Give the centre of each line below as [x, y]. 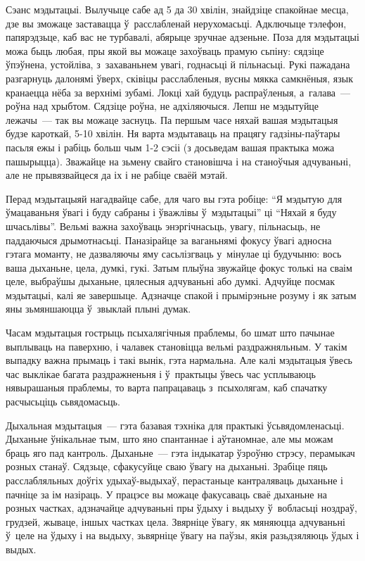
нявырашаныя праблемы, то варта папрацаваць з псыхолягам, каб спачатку [167, 387]
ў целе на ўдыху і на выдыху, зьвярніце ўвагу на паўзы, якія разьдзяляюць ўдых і [182, 535]
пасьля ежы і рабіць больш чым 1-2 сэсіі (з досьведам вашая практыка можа [170, 147]
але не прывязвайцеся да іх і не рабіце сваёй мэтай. [117, 175]
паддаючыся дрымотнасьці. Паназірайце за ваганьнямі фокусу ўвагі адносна [169, 240]
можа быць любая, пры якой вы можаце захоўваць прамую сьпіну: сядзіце [165, 50]
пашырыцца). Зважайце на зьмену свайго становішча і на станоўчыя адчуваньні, [179, 161]
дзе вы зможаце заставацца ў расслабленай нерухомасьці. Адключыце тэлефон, [176, 23]
